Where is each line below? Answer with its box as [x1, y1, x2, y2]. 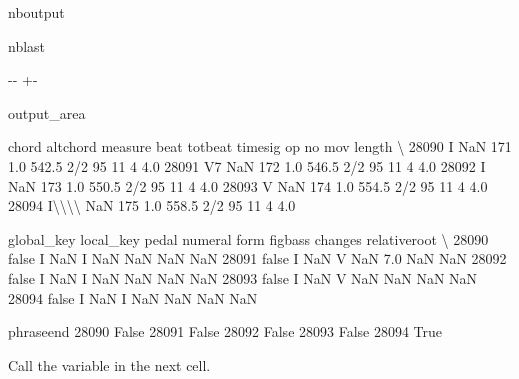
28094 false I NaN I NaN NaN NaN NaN [8, 287, 258, 308]
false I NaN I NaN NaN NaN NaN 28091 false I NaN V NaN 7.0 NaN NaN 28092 [8, 248, 507, 269]
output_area [8, 102, 86, 123]
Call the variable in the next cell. [8, 354, 211, 375]
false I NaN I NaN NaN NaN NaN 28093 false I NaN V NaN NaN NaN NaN [8, 267, 478, 288]
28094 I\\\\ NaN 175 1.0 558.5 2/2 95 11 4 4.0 [8, 195, 296, 216]
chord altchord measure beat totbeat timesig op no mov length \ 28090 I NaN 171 [8, 136, 512, 157]
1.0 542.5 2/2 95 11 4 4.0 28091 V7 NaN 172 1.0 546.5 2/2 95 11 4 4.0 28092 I [8, 155, 486, 176]
